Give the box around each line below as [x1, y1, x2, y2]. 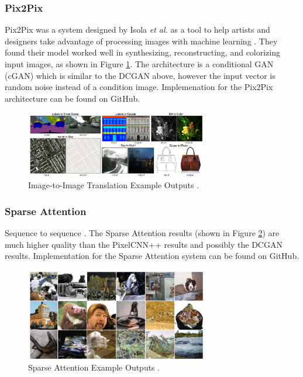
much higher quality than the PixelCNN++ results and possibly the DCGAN [5, 238, 283, 250]
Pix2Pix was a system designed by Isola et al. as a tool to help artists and [5, 23, 270, 36]
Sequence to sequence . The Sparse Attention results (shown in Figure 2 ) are [5, 227, 280, 239]
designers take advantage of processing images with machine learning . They [5, 34, 278, 47]
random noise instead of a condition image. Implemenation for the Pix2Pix [5, 81, 273, 93]
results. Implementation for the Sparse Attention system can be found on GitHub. [5, 250, 299, 262]
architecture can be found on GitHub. [5, 92, 140, 104]
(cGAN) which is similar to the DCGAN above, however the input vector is [5, 69, 276, 81]
